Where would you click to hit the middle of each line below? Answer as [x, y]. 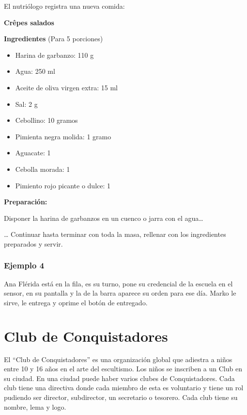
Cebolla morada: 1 [43, 169]
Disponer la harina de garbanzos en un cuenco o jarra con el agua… [104, 218]
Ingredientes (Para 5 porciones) [54, 39]
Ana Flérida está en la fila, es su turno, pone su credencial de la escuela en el [118, 283]
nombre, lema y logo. [35, 407]
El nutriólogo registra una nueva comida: [64, 6]
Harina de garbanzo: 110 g [54, 55]
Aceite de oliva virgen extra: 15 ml [67, 87]
